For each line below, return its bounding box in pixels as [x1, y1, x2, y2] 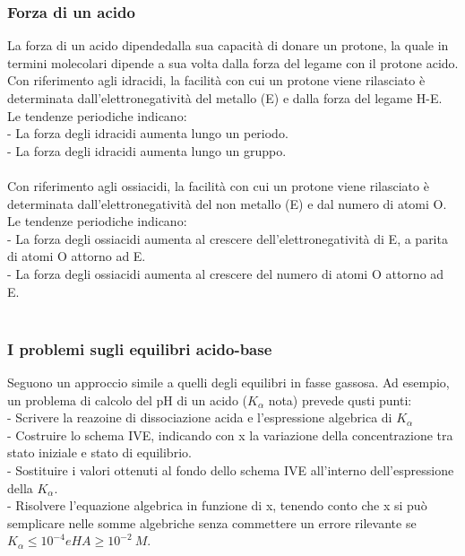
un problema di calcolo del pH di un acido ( [7, 390, 248, 409]
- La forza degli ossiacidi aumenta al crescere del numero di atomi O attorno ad [7, 264, 444, 282]
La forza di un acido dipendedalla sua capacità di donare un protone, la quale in [7, 36, 449, 55]
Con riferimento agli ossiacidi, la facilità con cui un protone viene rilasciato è [7, 176, 429, 195]
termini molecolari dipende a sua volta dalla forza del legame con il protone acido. [7, 53, 459, 72]
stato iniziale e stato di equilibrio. [7, 443, 192, 462]
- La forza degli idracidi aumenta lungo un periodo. [7, 124, 288, 143]
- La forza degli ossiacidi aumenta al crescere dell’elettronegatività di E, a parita [7, 229, 448, 248]
